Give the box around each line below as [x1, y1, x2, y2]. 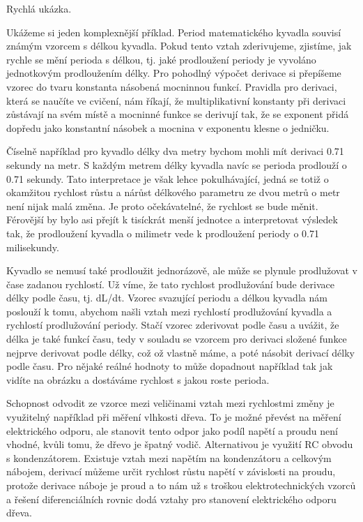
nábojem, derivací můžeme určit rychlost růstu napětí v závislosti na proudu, [6, 464, 336, 479]
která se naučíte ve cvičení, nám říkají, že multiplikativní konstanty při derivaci [6, 93, 346, 107]
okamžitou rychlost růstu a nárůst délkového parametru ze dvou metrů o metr [6, 185, 340, 200]
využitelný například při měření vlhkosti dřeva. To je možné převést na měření [6, 410, 341, 424]
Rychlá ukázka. [6, 1, 72, 15]
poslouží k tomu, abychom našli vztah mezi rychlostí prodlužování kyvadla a [6, 304, 332, 318]
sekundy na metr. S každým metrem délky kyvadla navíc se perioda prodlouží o [6, 157, 347, 172]
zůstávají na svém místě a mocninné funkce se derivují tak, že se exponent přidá [6, 107, 349, 121]
